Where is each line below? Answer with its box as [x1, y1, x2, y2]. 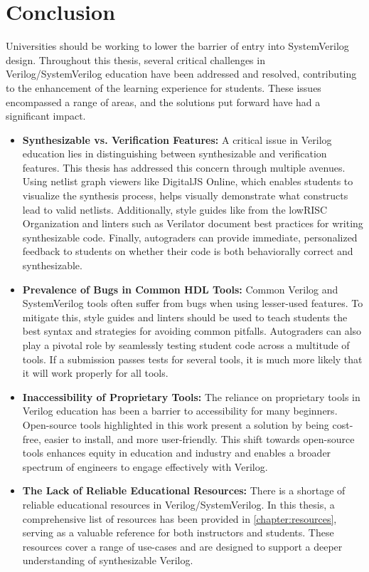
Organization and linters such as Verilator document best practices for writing [22, 216, 363, 231]
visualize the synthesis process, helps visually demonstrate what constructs [22, 188, 348, 203]
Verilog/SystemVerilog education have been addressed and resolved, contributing [6, 66, 357, 81]
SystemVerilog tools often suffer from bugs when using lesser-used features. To [22, 296, 363, 311]
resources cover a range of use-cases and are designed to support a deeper [22, 539, 343, 553]
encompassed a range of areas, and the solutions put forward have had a [6, 94, 321, 109]
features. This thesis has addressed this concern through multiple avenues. [22, 160, 346, 175]
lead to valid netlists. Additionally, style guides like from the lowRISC [22, 202, 328, 217]
